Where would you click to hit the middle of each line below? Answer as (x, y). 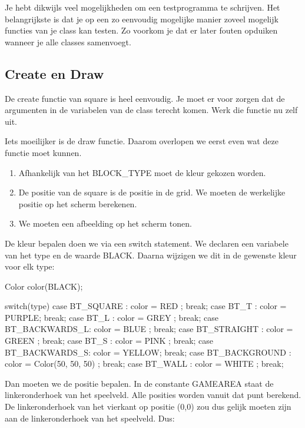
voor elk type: (30, 266)
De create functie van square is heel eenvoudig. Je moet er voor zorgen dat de (145, 98)
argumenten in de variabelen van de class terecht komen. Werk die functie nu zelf (151, 110)
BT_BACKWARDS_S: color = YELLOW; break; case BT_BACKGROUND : (148, 352)
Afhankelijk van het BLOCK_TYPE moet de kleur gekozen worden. (142, 172)
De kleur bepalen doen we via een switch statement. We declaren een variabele (147, 243)
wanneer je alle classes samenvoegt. (68, 42)
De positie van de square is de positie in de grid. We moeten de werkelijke (152, 192)
